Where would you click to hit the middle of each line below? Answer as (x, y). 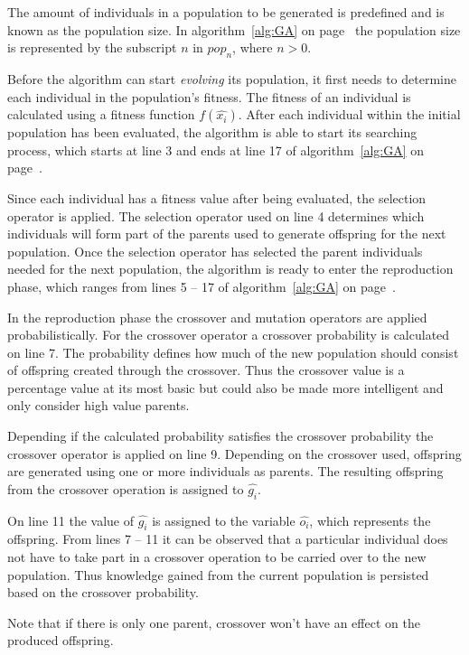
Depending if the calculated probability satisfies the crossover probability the (220, 436)
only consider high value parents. (98, 405)
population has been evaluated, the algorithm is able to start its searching (212, 132)
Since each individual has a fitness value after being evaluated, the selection (217, 197)
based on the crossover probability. (103, 592)
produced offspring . (61, 640)
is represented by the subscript (92, 47)
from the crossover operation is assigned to (126, 488)
